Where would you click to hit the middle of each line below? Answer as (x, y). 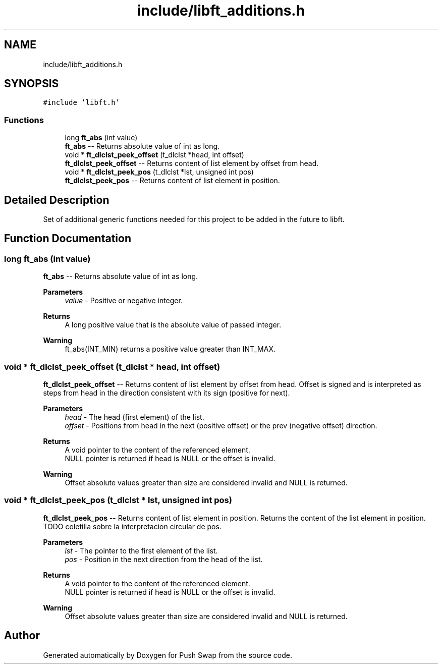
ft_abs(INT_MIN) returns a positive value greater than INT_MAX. (170, 349)
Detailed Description (57, 200)
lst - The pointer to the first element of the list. (141, 550)
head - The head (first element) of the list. (134, 417)
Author (22, 636)
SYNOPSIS (32, 84)
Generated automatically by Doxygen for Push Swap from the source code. (168, 655)
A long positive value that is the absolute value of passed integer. (173, 325)
